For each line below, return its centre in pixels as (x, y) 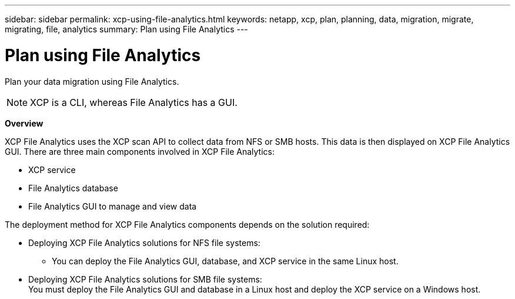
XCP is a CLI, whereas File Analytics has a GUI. (134, 102)
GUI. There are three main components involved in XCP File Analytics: (140, 151)
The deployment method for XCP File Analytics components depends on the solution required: (187, 224)
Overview (24, 123)
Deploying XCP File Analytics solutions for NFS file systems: (144, 242)
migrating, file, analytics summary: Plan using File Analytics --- (126, 29)
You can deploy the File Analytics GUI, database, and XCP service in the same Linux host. (225, 261)
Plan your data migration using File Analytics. (92, 81)
